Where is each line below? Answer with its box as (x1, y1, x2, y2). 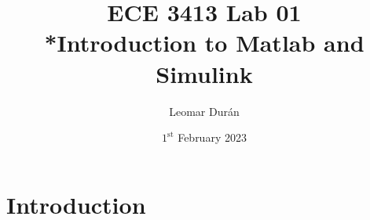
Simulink (156, 57, 253, 89)
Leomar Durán (169, 103, 240, 119)
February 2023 (178, 129, 247, 146)
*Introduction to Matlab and (44, 27, 365, 59)
